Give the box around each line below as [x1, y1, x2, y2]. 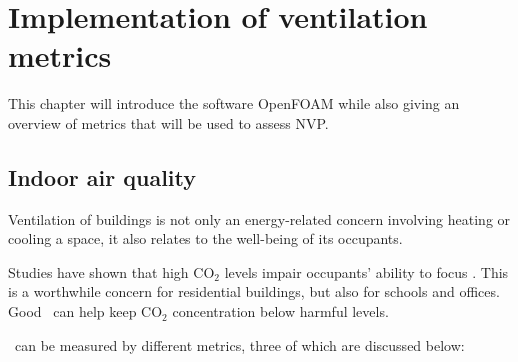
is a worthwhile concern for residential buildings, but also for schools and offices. [8, 281, 500, 302]
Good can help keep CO [8, 301, 163, 322]
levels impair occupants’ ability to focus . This [224, 261, 509, 282]
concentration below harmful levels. [172, 301, 389, 322]
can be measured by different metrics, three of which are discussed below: [14, 334, 465, 355]
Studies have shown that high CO [8, 261, 215, 282]
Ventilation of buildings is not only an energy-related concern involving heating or [8, 208, 511, 229]
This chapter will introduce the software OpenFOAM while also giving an [8, 93, 460, 114]
